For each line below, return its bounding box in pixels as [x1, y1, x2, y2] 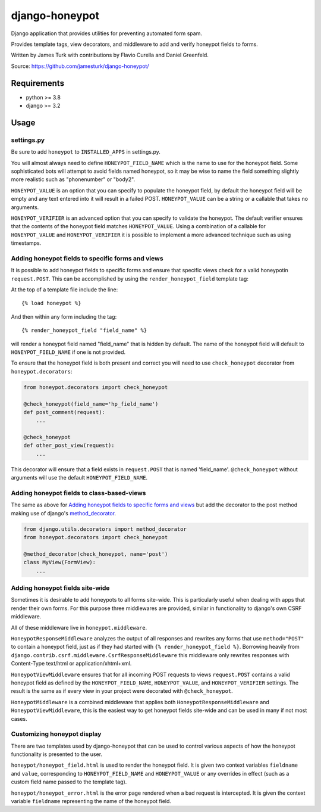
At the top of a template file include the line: [11, 286, 118, 293]
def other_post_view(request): [23, 442, 115, 449]
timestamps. [11, 239, 42, 247]
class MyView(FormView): [23, 559, 96, 566]
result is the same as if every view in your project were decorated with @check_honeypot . [11, 687, 233, 695]
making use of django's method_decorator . [11, 509, 116, 517]
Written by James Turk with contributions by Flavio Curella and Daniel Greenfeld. [11, 51, 209, 59]
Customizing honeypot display [11, 730, 102, 738]
